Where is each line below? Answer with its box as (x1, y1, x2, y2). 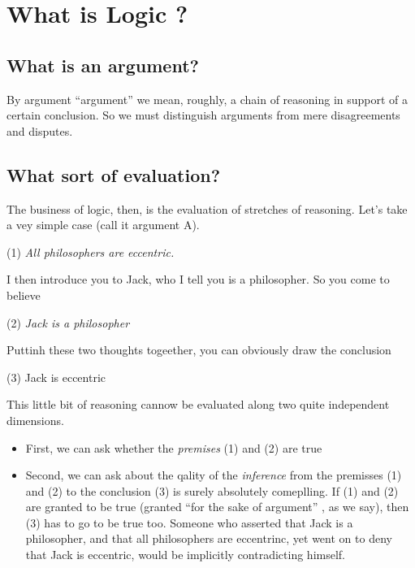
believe (6, 286, 41, 303)
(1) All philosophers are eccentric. (6, 243, 175, 260)
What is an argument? (6, 52, 199, 77)
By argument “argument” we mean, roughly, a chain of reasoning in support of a (6, 90, 409, 107)
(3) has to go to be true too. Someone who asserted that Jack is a (25, 514, 353, 531)
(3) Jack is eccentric (6, 368, 106, 385)
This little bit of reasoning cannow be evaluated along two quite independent (6, 396, 390, 413)
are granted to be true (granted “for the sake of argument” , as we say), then (25, 498, 409, 515)
